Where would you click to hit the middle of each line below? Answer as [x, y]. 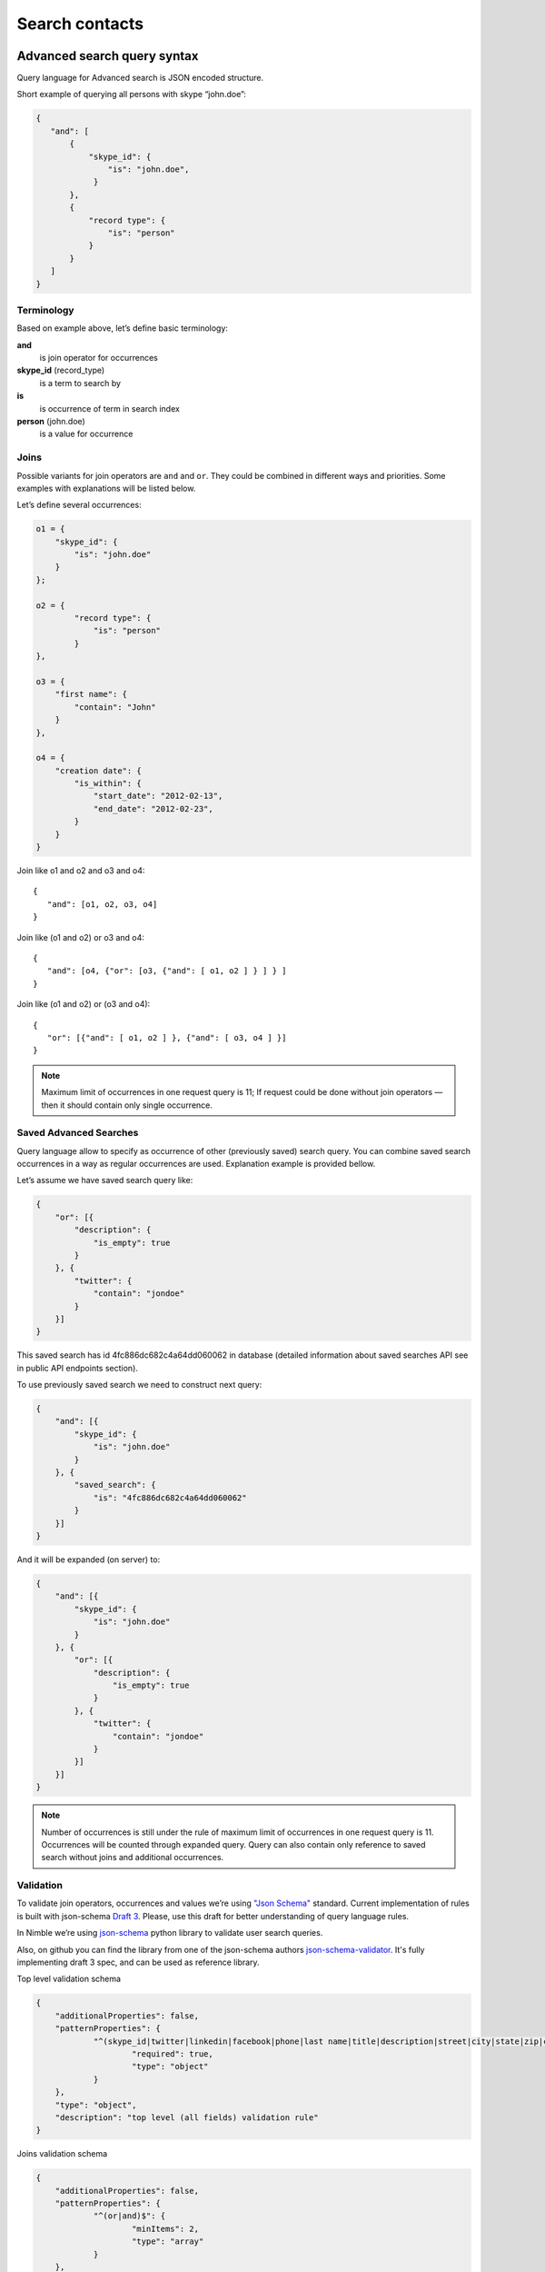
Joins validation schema [62, 2154]
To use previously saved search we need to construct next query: [139, 1385]
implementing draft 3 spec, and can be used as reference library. [138, 1962]
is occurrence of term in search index [110, 408]
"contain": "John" [115, 707]
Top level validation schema [69, 1979]
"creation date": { [99, 771]
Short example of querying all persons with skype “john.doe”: [132, 95]
